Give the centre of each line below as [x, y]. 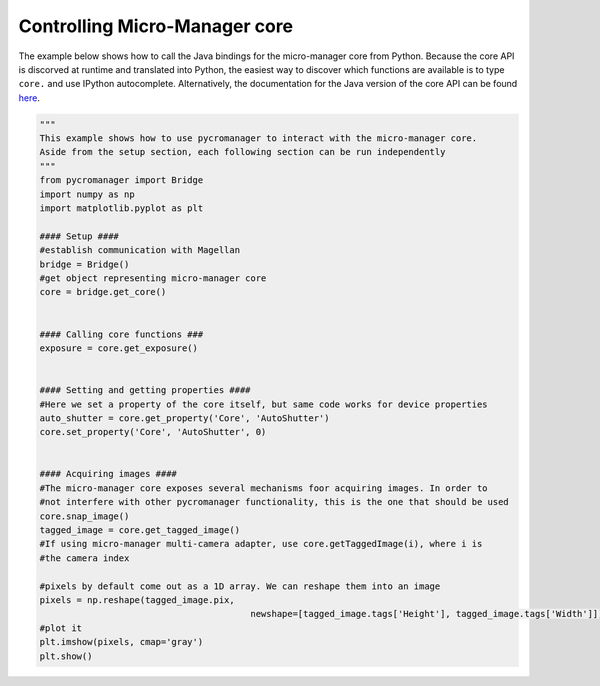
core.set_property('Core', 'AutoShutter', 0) [153, 432]
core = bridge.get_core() [103, 292]
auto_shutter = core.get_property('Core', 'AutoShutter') [184, 418]
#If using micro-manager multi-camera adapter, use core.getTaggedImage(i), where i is [261, 544]
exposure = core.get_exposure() [119, 348]
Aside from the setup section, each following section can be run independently [242, 152]
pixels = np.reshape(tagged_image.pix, [137, 599]
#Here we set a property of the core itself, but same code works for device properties [264, 404]
